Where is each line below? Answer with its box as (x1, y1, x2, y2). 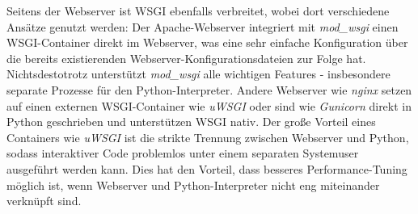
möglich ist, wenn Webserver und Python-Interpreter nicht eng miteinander (6, 176, 380, 193)
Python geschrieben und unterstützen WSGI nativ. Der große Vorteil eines (6, 113, 376, 130)
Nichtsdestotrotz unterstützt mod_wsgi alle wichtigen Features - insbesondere (6, 65, 391, 82)
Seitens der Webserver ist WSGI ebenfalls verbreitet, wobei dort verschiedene (6, 2, 390, 19)
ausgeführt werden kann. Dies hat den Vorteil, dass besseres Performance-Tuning (6, 160, 407, 177)
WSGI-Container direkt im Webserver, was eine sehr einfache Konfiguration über (6, 34, 408, 51)
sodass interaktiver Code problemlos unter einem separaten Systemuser (6, 145, 359, 162)
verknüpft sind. (6, 192, 82, 209)
